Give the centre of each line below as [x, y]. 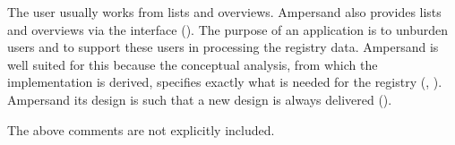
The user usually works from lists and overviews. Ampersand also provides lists [224, 12]
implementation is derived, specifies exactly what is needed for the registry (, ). [225, 82]
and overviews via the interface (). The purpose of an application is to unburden [227, 29]
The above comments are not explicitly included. [141, 129]
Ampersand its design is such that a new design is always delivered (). [200, 99]
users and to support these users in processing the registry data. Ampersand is [223, 47]
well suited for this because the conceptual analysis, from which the [193, 64]
